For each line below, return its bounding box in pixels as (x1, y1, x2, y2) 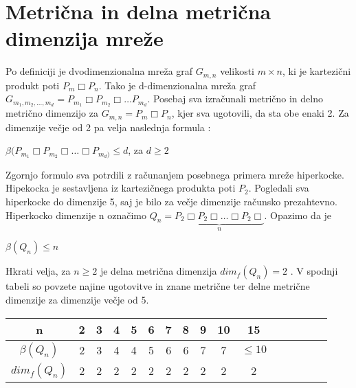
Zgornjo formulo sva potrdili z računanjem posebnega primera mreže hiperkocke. (5, 167, 344, 181)
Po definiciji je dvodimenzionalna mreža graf (5, 64, 193, 78)
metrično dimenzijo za (5, 106, 98, 120)
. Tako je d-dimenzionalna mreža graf (98, 78, 256, 92)
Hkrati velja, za (5, 264, 71, 278)
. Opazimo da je (264, 207, 332, 222)
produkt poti (5, 78, 60, 92)
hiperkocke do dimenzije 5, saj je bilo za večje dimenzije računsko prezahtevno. (5, 194, 337, 208)
